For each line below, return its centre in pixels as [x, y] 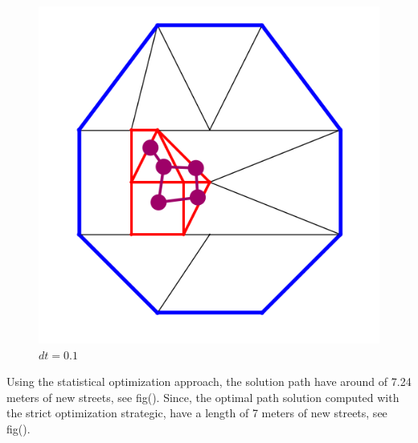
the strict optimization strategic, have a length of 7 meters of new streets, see [197, 413]
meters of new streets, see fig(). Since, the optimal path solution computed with [203, 397]
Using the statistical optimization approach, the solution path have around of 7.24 [209, 381]
